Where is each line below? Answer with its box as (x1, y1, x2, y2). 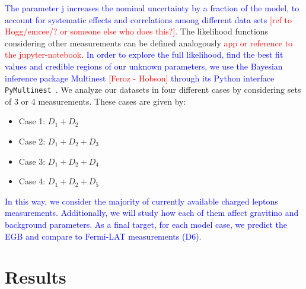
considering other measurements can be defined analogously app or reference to (5, 36, 293, 49)
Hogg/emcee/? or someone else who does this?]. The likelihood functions (5, 25, 269, 37)
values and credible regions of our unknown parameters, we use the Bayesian (5, 59, 283, 72)
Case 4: (18, 175, 46, 187)
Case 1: (18, 115, 46, 127)
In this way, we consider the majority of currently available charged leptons (5, 194, 278, 207)
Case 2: (18, 135, 46, 147)
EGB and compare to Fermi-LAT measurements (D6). (5, 230, 202, 242)
